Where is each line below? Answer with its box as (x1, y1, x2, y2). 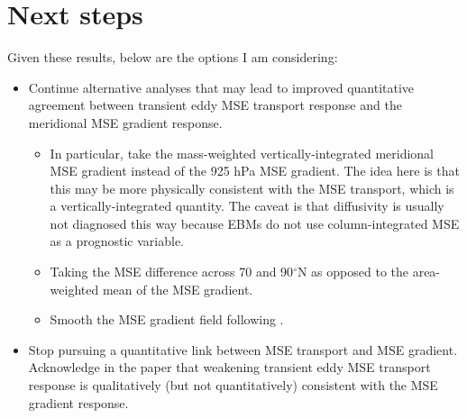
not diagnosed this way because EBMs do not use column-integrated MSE (50, 214, 460, 232)
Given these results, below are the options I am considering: (7, 48, 338, 67)
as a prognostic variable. (50, 232, 184, 250)
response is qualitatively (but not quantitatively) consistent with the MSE (28, 376, 438, 395)
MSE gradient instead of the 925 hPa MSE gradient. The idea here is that (50, 161, 460, 180)
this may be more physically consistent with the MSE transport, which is (50, 178, 454, 197)
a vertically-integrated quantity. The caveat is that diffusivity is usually (50, 196, 444, 215)
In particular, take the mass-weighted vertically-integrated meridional (50, 143, 434, 162)
